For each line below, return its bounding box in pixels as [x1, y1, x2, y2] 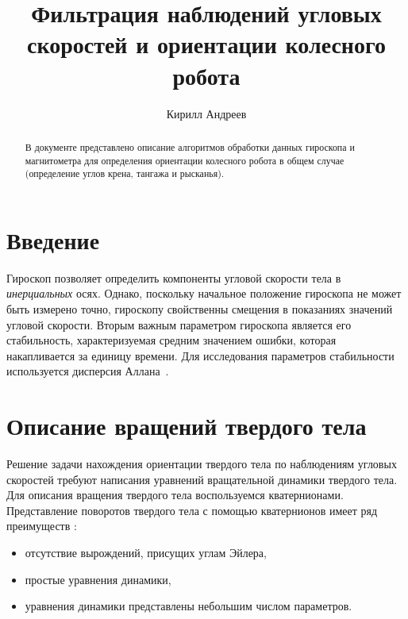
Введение [6, 223, 100, 256]
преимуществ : [6, 517, 77, 534]
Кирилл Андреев [166, 105, 247, 121]
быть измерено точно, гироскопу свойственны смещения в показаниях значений [6, 300, 393, 317]
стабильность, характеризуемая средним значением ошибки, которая [6, 332, 337, 348]
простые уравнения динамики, [25, 571, 171, 587]
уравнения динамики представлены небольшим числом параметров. [25, 598, 352, 614]
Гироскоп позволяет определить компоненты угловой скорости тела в [6, 269, 341, 286]
